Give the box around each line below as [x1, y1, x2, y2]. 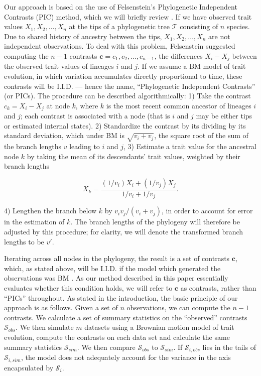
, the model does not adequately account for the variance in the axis [21, 352, 231, 362]
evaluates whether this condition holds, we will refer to [4, 283, 173, 293]
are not [208, 31, 230, 41]
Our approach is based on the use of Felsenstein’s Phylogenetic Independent [4, 2, 237, 12]
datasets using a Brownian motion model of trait [84, 322, 234, 332]
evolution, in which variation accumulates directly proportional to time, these [4, 71, 242, 81]
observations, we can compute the [126, 302, 230, 313]
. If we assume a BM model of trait [138, 61, 246, 71]
